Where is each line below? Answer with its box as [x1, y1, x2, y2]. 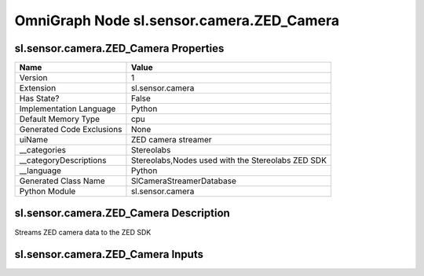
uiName [19, 134, 49, 145]
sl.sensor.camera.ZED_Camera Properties [14, 42, 225, 55]
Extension [19, 83, 57, 94]
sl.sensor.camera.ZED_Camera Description [14, 207, 231, 220]
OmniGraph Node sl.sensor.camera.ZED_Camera [14, 12, 340, 29]
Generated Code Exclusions [19, 124, 122, 135]
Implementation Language [19, 103, 116, 114]
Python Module [19, 186, 76, 197]
